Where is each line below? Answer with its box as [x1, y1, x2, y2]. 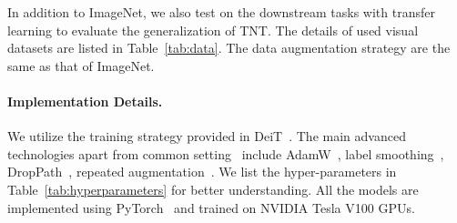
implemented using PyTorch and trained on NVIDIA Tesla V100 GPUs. [7, 198, 415, 217]
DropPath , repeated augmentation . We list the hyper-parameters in [7, 162, 397, 181]
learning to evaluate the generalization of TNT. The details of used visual [7, 20, 419, 39]
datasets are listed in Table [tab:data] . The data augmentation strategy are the [7, 38, 451, 57]
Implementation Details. [7, 91, 163, 110]
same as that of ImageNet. [7, 56, 155, 75]
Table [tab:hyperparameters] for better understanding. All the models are [7, 179, 419, 198]
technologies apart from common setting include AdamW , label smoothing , [7, 144, 444, 163]
